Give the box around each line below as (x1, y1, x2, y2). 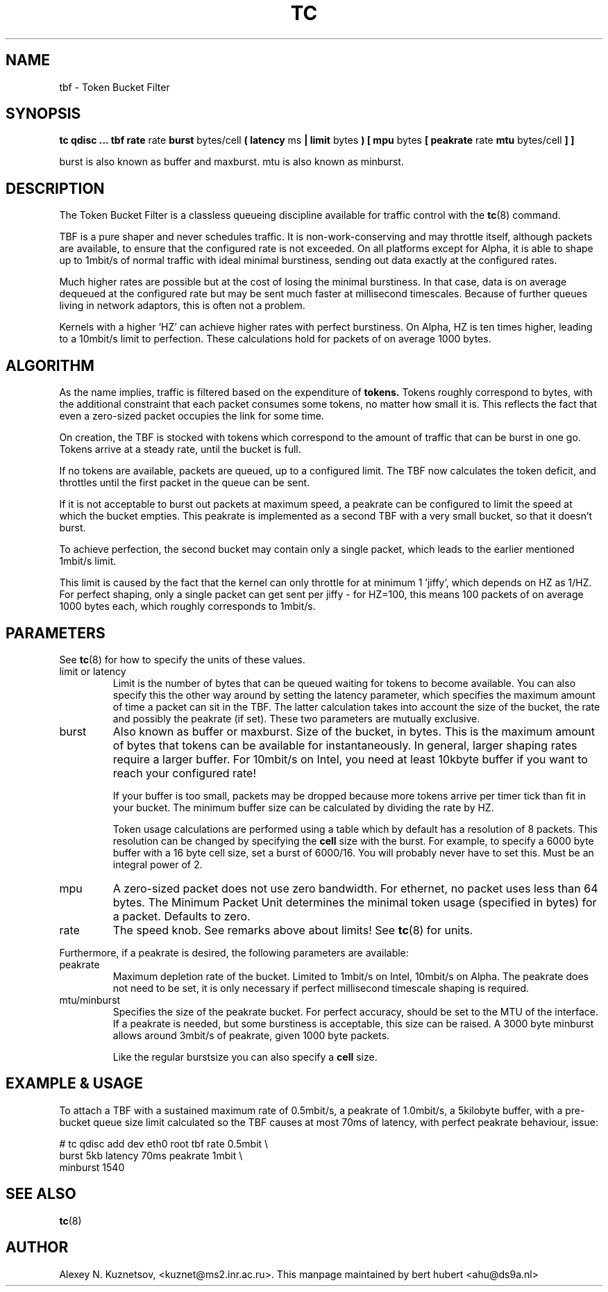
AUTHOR (6, 1239, 69, 1257)
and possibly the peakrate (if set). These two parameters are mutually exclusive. (112, 712, 480, 724)
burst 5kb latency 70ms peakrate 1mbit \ (59, 1149, 243, 1161)
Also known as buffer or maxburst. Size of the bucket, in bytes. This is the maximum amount (112, 724, 595, 738)
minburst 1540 (59, 1161, 125, 1173)
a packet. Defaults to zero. (112, 909, 251, 923)
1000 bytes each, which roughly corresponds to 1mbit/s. (59, 600, 316, 613)
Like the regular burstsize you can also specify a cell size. (112, 1050, 378, 1063)
